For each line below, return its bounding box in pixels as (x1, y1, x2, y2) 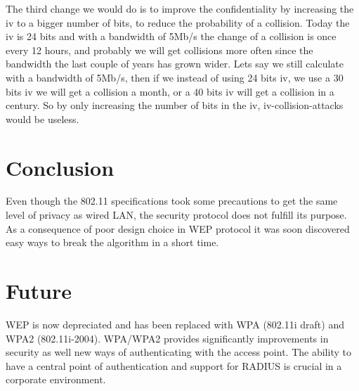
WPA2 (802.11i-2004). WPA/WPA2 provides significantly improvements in (6, 331, 329, 345)
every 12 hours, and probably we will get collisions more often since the (6, 42, 313, 57)
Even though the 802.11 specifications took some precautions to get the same (6, 193, 338, 208)
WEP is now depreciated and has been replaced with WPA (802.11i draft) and (6, 316, 344, 331)
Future (6, 276, 72, 305)
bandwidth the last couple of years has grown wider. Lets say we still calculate (6, 56, 344, 71)
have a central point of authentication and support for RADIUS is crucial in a (6, 358, 342, 373)
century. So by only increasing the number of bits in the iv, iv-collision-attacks (6, 98, 344, 113)
